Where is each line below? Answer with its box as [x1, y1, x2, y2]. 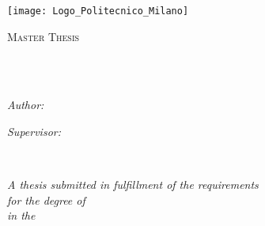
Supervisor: [7, 123, 61, 140]
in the [7, 207, 36, 224]
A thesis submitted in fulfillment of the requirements [7, 176, 259, 193]
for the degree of [7, 191, 85, 208]
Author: [7, 96, 44, 113]
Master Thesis [7, 28, 80, 44]
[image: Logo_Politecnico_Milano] [7, 6, 189, 17]
